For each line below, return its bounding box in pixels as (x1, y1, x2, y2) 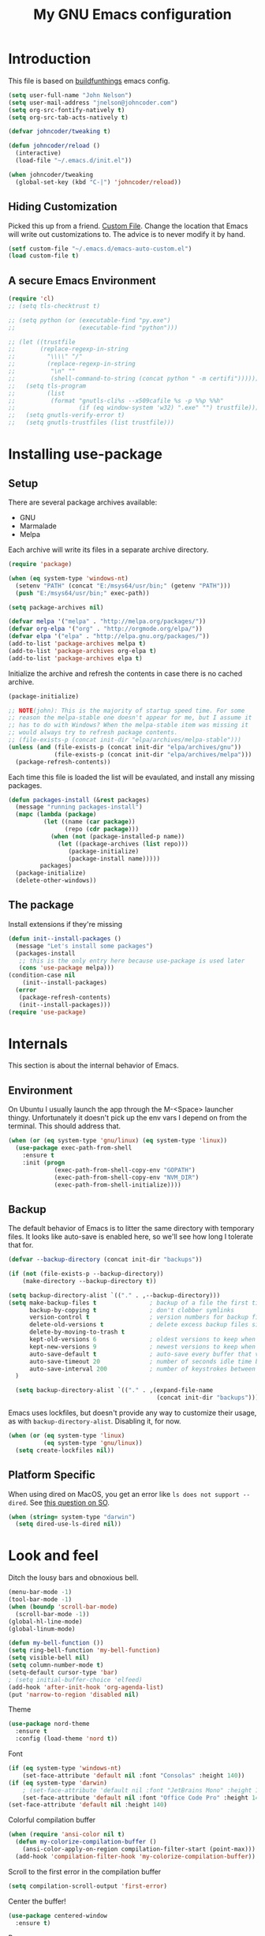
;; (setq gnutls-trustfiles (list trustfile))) (8, 418, 175, 427)
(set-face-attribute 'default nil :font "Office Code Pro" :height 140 (22, 1794, 263, 1802)
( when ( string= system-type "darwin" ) (8, 1513, 136, 1521)
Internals (8, 1034, 69, 1052)
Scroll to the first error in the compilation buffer (8, 1867, 162, 1876)
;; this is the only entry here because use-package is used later (18, 957, 245, 965)
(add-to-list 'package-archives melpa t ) (8, 640, 147, 648)
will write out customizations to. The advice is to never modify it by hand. (8, 229, 246, 238)
